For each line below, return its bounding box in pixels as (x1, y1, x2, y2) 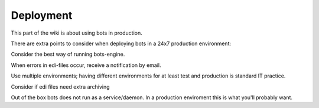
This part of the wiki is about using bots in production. (11, 29, 142, 36)
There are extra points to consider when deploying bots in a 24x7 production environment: (11, 40, 232, 47)
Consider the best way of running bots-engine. (11, 50, 125, 58)
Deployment (11, 9, 73, 22)
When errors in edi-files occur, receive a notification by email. (11, 62, 162, 69)
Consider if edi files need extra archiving (11, 83, 110, 90)
